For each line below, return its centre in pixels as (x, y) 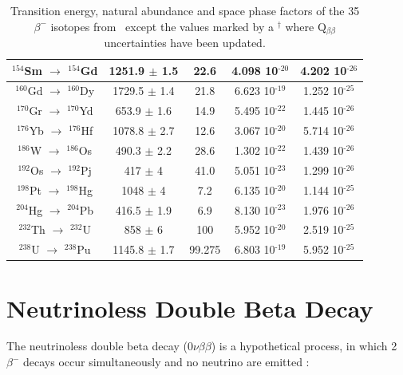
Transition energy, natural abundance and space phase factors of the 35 (185, 10)
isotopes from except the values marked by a (162, 26)
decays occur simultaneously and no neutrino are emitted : (166, 362)
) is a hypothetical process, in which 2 (304, 346)
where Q (306, 26)
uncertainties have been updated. (185, 43)
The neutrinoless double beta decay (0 (100, 346)
